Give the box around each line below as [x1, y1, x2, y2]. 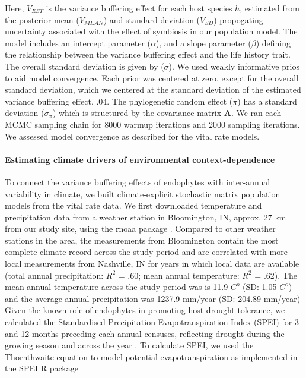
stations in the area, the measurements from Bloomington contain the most [5, 234, 279, 246]
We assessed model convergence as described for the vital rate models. [5, 130, 260, 142]
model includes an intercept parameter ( [5, 36, 151, 49]
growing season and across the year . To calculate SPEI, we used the [5, 339, 254, 351]
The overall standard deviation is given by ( [5, 59, 164, 72]
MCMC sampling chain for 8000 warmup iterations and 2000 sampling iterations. [5, 118, 300, 130]
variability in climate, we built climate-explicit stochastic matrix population [5, 187, 280, 200]
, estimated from [240, 2, 299, 14]
